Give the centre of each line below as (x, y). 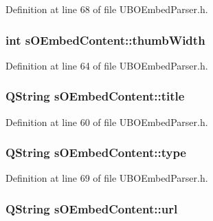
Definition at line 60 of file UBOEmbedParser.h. (107, 122)
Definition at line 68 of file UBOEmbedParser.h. (107, 9)
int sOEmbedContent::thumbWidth (105, 40)
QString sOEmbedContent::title (95, 96)
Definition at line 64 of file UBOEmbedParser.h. (107, 65)
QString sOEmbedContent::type (96, 152)
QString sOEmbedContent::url (92, 208)
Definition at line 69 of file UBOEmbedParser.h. (107, 178)
